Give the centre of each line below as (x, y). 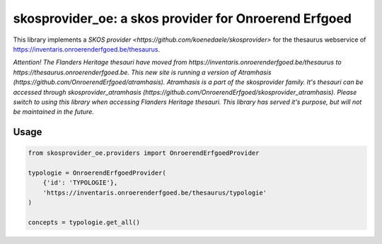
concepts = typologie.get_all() (84, 222)
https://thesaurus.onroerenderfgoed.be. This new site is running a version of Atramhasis (142, 72)
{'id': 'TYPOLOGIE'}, (80, 183)
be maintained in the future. (54, 112)
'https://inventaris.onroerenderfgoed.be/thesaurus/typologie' (155, 192)
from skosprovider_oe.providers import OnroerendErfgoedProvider (144, 153)
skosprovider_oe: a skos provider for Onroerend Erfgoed (183, 18)
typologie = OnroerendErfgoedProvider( (97, 173)
